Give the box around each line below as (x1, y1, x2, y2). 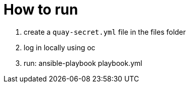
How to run (4, 1, 78, 18)
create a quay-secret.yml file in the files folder (24, 27, 186, 36)
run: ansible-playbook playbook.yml (24, 58, 142, 67)
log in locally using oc (24, 43, 96, 52)
